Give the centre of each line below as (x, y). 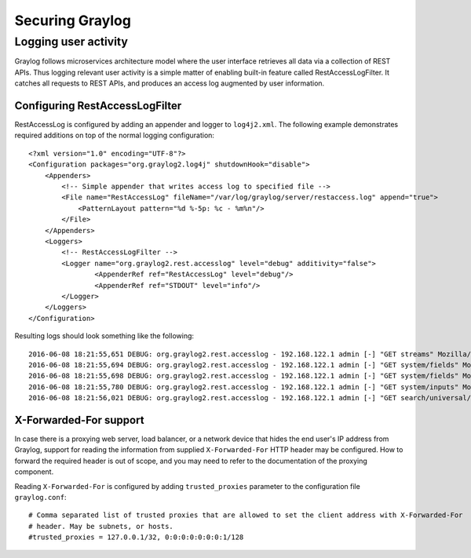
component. (34, 472)
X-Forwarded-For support (79, 420)
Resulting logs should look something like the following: (104, 336)
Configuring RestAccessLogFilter (98, 106)
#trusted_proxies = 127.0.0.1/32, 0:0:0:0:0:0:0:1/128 (136, 537)
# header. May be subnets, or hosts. (101, 526)
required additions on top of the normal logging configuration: (115, 135)
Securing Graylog (73, 20)
